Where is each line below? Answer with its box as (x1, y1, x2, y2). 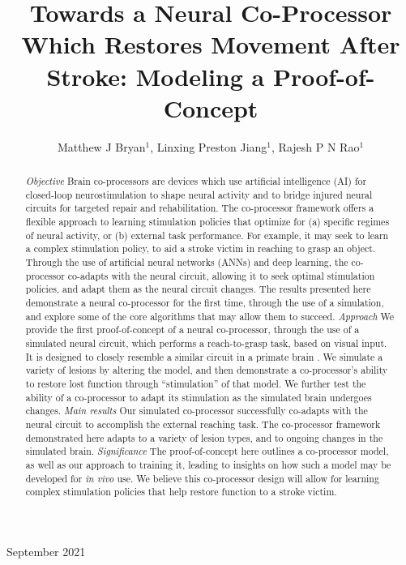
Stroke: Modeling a (46, 59, 265, 92)
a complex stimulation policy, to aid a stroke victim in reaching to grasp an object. (25, 242, 376, 255)
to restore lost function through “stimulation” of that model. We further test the (25, 376, 366, 390)
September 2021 (6, 542, 86, 559)
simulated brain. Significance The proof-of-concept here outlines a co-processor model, (25, 444, 389, 458)
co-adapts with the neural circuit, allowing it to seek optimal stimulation (67, 268, 375, 282)
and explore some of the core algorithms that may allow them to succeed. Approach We (25, 309, 395, 323)
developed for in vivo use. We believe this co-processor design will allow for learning (25, 471, 379, 485)
